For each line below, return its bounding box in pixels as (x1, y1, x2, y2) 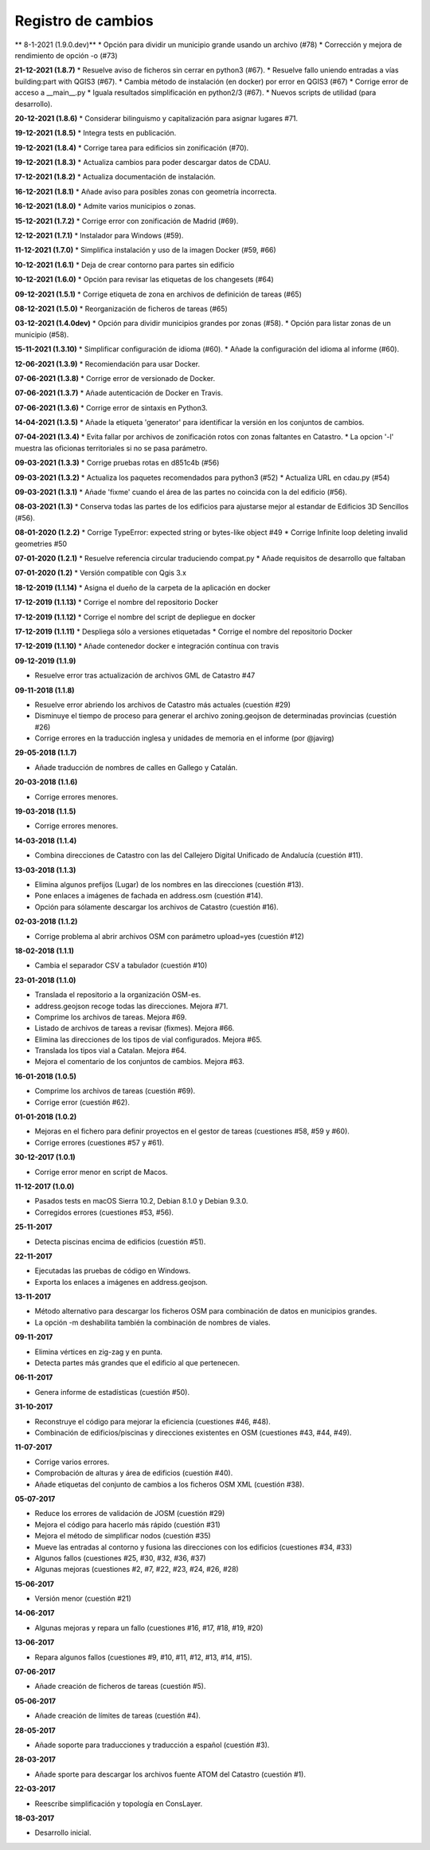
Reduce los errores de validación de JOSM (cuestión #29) (34, 1509, 225, 1518)
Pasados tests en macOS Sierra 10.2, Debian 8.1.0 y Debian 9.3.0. (34, 1196, 248, 1206)
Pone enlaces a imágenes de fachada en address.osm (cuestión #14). (34, 891, 264, 901)
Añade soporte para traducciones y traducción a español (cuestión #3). (34, 1740, 270, 1750)
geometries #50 (14, 539, 68, 548)
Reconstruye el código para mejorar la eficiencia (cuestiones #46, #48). (34, 1416, 271, 1426)
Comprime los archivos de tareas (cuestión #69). (34, 1086, 196, 1096)
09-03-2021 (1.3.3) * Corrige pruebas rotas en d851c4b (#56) (14, 458, 220, 468)
